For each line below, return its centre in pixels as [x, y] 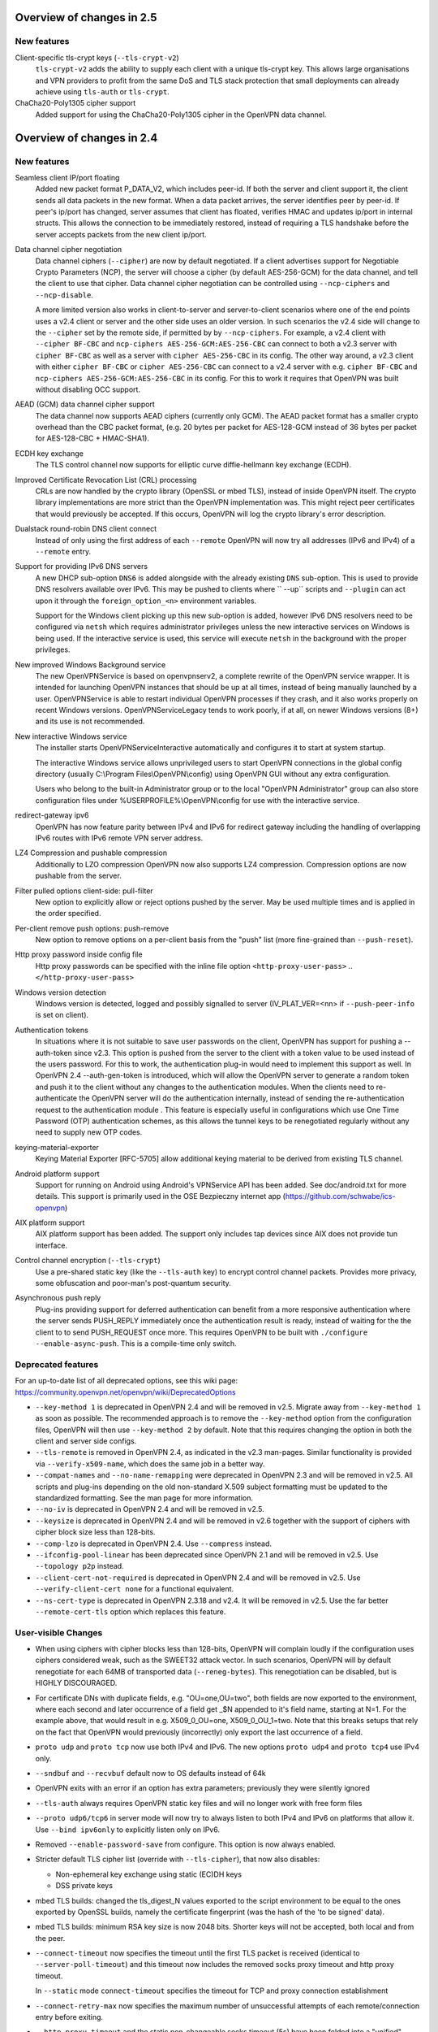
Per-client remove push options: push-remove [92, 928]
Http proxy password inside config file [79, 954]
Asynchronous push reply [58, 1298]
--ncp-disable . [64, 295]
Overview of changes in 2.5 [86, 17]
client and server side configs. [86, 1441]
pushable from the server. [78, 876]
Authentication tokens [52, 1030]
